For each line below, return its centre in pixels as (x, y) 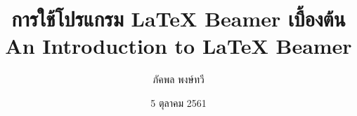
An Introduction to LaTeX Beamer (178, 46)
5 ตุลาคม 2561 (178, 102)
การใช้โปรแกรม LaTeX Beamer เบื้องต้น (178, 19)
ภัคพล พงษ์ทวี (178, 79)
